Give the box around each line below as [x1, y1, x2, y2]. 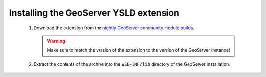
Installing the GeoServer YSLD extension [9, 7, 180, 18]
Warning [47, 38, 65, 44]
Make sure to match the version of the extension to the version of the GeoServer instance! [47, 47, 230, 53]
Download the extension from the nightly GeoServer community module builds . [33, 25, 195, 31]
